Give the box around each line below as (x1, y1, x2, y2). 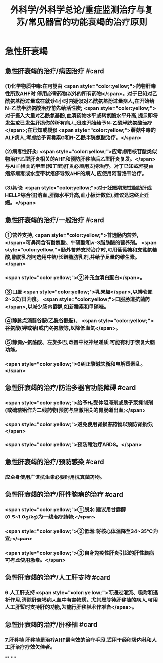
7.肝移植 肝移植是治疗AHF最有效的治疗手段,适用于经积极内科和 (5, 636, 152, 643)
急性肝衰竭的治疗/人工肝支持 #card (5, 573, 110, 581)
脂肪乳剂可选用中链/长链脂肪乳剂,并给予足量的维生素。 (11, 253, 140, 260)
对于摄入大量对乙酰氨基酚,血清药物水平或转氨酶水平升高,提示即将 (5, 112, 158, 119)
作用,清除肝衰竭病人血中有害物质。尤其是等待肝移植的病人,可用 (10, 597, 158, 603)
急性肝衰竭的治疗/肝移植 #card (5, 621, 98, 629)
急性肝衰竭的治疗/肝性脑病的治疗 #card (5, 490, 123, 498)
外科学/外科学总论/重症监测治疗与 (10, 4, 145, 16)
